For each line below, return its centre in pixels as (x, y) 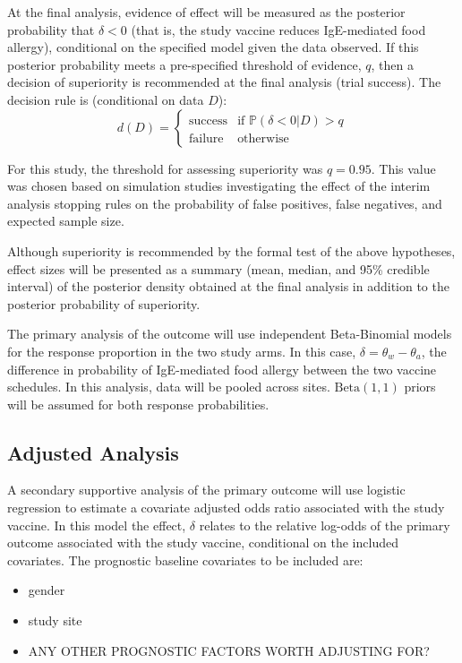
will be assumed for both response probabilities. (138, 404)
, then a (392, 64)
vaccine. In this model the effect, (97, 525)
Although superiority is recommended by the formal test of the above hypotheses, (231, 250)
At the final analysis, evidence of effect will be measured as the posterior (206, 12)
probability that (51, 29)
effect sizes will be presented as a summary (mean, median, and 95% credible (218, 268)
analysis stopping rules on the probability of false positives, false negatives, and (225, 203)
